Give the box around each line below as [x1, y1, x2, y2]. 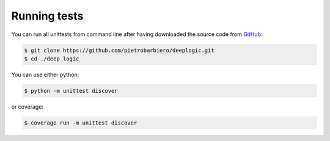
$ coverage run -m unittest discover [24, 119, 137, 126]
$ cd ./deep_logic [24, 55, 79, 62]
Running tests [11, 9, 84, 23]
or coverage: [11, 103, 44, 110]
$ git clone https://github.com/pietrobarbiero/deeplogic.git [24, 46, 215, 54]
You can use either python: [11, 71, 79, 78]
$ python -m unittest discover [24, 87, 119, 94]
